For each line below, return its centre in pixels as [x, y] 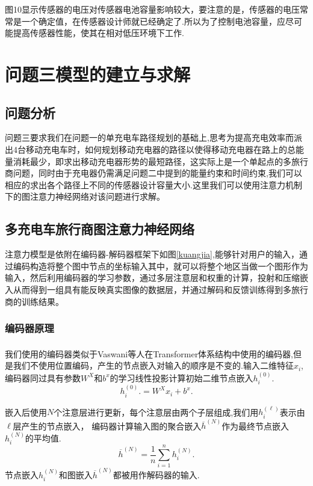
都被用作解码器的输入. [156, 475]
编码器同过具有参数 [43, 377]
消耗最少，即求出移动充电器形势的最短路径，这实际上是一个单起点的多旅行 [160, 161]
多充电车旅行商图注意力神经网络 [100, 229]
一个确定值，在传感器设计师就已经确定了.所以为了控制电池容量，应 [153, 21]
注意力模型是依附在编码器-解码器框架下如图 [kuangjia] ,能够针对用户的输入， [152, 254]
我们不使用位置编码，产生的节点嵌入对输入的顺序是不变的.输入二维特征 [153, 365]
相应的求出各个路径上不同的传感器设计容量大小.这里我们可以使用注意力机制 [153, 184]
